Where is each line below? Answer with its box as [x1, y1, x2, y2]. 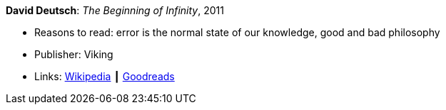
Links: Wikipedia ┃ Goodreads [34, 70, 175, 82]
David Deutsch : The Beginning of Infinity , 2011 [6, 4, 224, 16]
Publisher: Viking [34, 48, 113, 60]
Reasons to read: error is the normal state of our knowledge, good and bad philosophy [34, 26, 440, 38]
